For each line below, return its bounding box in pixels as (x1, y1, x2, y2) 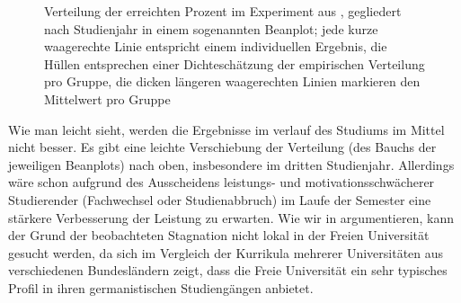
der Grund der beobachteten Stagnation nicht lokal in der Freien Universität (8, 226, 430, 245)
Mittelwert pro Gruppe (44, 89, 171, 108)
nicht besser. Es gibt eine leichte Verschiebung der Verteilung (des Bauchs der (8, 138, 437, 156)
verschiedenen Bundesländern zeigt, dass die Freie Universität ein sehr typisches (8, 261, 448, 280)
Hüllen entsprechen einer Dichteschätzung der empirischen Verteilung (44, 54, 425, 73)
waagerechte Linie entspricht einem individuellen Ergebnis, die (44, 37, 387, 56)
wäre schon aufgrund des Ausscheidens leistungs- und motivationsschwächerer (8, 173, 435, 192)
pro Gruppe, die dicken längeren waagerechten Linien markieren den (44, 72, 421, 91)
